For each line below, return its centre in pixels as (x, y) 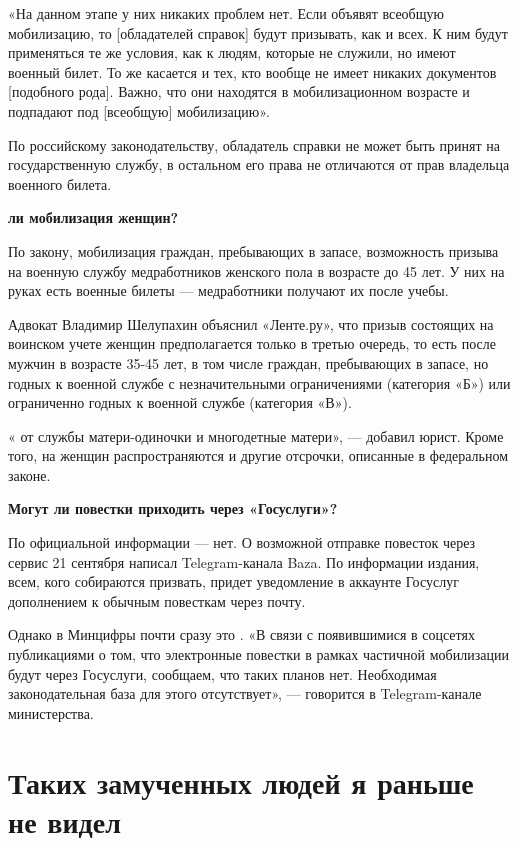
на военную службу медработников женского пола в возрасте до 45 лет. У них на (256, 270)
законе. (29, 474)
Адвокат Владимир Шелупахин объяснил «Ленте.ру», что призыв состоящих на (251, 323)
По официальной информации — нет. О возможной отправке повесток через (242, 542)
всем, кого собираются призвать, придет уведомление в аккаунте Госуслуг (233, 581)
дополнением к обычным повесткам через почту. (157, 600)
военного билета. (60, 183)
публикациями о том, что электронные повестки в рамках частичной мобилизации (258, 654)
